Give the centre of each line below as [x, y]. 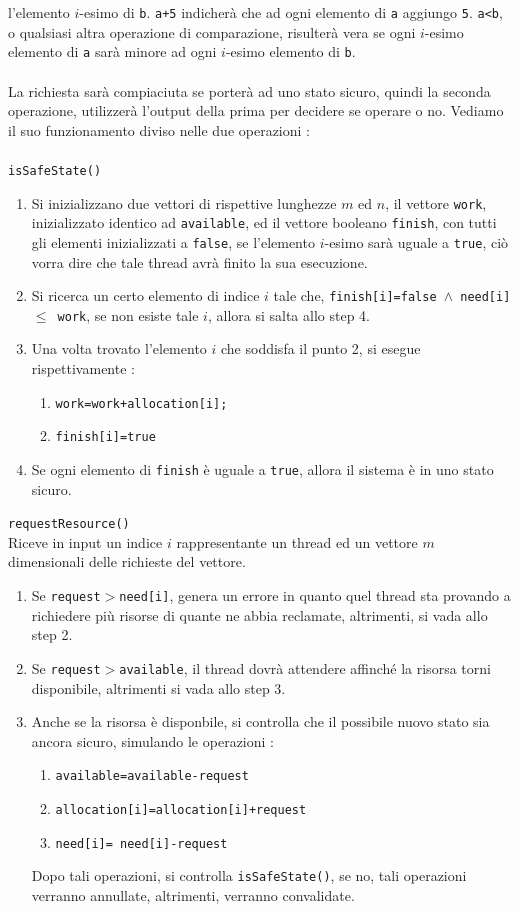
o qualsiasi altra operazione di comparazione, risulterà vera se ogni [212, 31]
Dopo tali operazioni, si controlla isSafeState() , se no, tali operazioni [249, 875]
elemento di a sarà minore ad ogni [112, 51]
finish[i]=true [105, 437]
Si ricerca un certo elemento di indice [145, 295]
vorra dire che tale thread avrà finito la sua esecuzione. [199, 261]
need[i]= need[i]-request [141, 843]
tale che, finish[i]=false [355, 295]
